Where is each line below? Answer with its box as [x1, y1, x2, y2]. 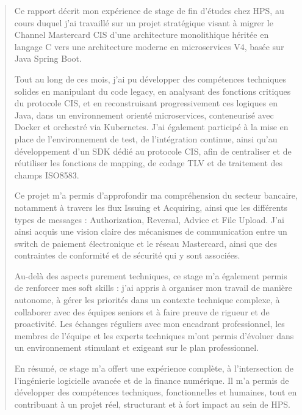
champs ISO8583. [14, 168, 79, 181]
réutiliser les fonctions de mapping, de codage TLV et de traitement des [14, 156, 283, 169]
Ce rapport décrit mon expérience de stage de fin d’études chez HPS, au [14, 4, 284, 17]
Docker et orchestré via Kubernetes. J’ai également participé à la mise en [14, 120, 289, 133]
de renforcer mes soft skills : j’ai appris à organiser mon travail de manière [14, 281, 292, 294]
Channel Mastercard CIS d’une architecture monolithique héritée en [14, 28, 269, 41]
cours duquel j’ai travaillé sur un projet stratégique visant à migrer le [14, 16, 273, 29]
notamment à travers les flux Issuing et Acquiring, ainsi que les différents [14, 200, 287, 213]
